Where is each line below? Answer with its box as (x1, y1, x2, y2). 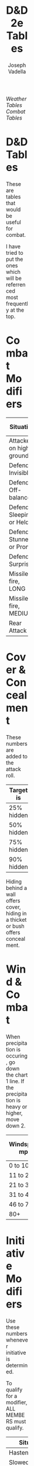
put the (6, 255, 23, 263)
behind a (6, 884, 28, 891)
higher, (6, 1109, 23, 1116)
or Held (9, 518, 29, 526)
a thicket (6, 916, 27, 923)
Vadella (8, 68, 26, 75)
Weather (6, 95, 27, 102)
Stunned (9, 535, 32, 543)
